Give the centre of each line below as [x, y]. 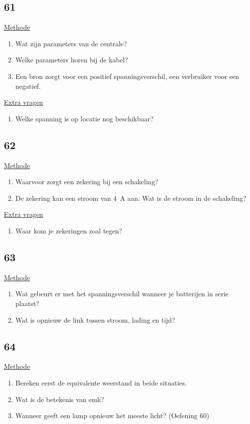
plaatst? [27, 303]
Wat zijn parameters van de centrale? [71, 43]
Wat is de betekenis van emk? [60, 399]
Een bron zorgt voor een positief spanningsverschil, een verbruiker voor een [127, 76]
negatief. [28, 86]
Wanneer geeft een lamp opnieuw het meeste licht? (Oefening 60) [112, 415]
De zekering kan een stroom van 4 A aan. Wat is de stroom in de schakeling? [131, 198]
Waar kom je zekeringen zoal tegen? [69, 230]
